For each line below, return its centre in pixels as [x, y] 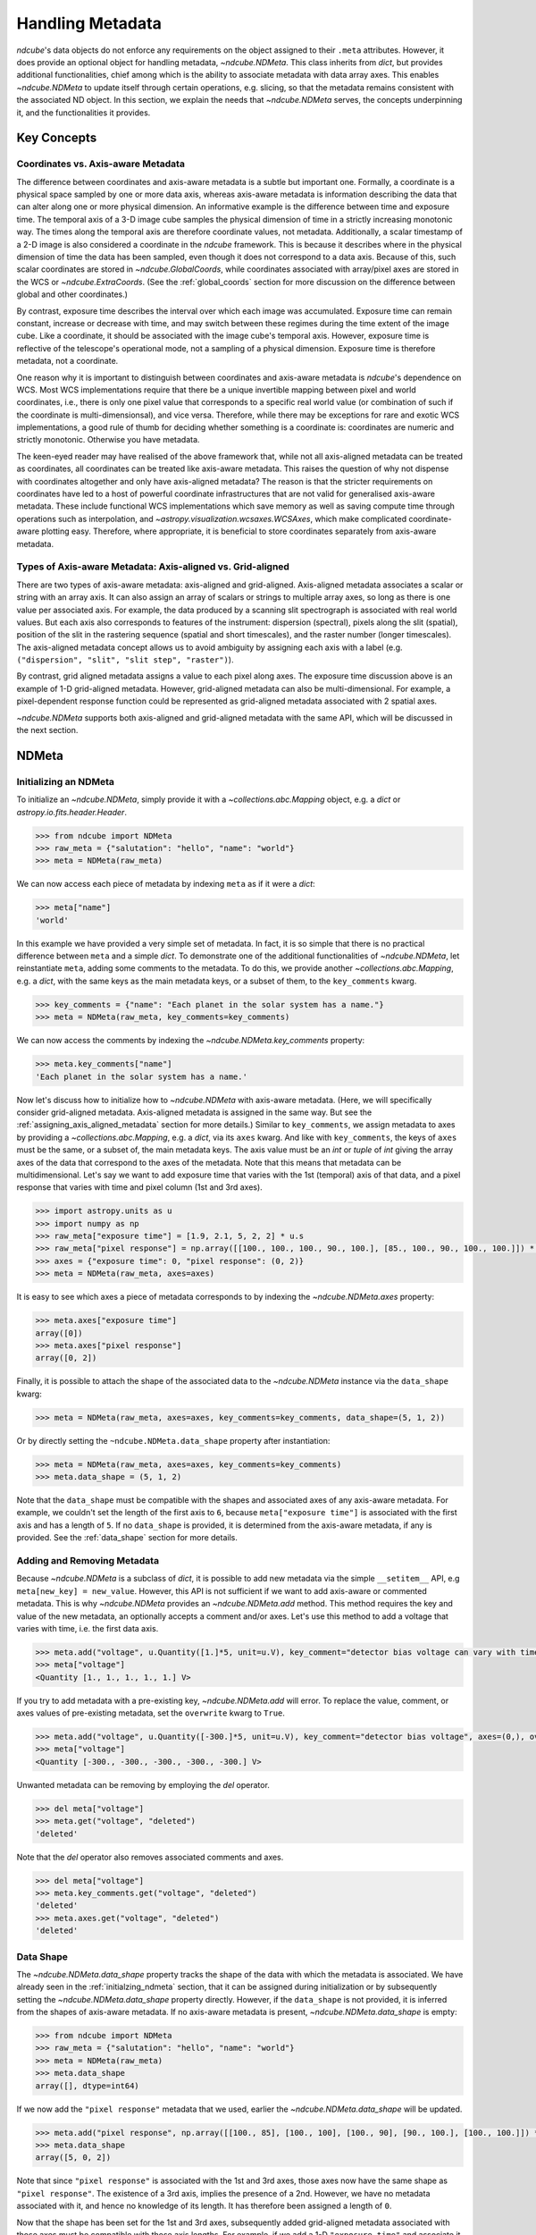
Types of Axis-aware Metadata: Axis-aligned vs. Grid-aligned [153, 567]
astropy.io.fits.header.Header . [71, 812]
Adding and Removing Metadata [88, 1561]
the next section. [47, 730]
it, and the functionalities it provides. [84, 113]
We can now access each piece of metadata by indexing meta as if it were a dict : [166, 884]
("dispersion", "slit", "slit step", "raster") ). [125, 660]
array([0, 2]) [66, 1358]
